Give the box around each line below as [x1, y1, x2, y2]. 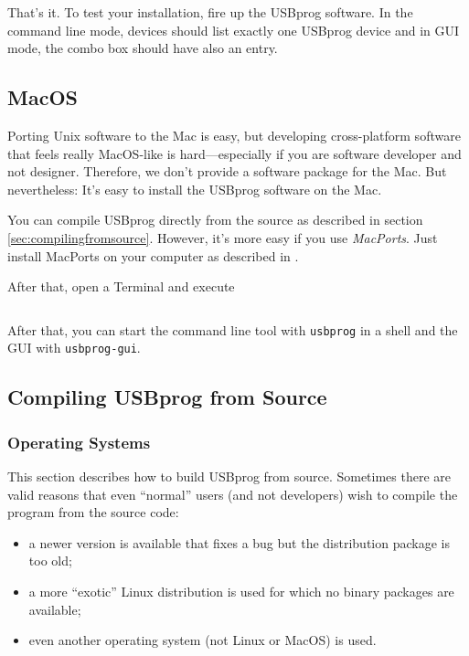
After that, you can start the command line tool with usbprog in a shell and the [7, 320, 458, 339]
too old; [28, 551, 72, 570]
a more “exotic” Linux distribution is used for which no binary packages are [28, 582, 454, 601]
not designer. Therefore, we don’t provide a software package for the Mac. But [7, 162, 447, 181]
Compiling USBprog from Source [7, 383, 327, 411]
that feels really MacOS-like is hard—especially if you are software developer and [7, 143, 462, 163]
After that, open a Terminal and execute [7, 277, 235, 296]
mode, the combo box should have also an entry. [7, 38, 278, 58]
